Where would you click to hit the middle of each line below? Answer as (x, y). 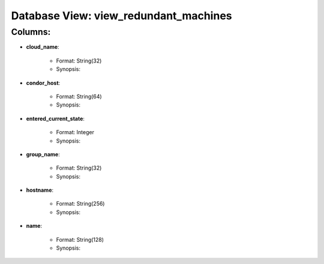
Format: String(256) (80, 204)
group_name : (43, 154)
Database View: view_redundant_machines (121, 16)
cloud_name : (43, 47)
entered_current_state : (55, 118)
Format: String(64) (79, 96)
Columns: (31, 32)
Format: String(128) (80, 239)
